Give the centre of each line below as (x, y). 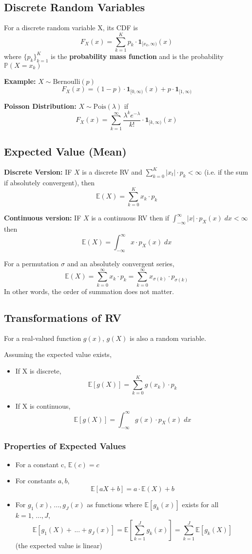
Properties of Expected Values (65, 446)
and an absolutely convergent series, (121, 264)
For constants (36, 481)
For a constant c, (41, 464)
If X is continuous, (43, 406)
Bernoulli (67, 82)
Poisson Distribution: (40, 106)
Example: (20, 81)
